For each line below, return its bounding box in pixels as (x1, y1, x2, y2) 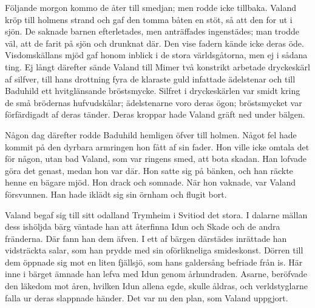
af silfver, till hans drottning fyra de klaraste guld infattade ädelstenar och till (5, 72, 296, 85)
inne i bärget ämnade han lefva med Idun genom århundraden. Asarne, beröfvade (5, 267, 308, 280)
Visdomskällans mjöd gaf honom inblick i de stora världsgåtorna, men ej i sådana (5, 49, 308, 61)
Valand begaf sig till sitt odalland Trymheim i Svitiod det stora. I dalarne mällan (5, 208, 308, 221)
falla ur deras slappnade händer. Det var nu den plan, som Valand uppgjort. (5, 291, 288, 304)
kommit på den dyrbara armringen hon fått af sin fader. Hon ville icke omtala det (5, 140, 310, 153)
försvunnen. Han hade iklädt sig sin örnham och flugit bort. (5, 187, 227, 200)
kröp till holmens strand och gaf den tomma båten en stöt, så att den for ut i (5, 13, 293, 25)
